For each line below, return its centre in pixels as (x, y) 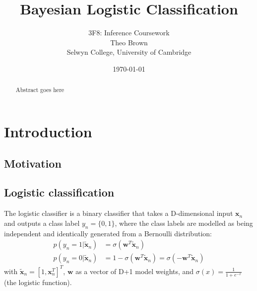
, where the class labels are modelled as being (184, 223)
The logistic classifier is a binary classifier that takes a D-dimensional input (119, 213)
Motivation (33, 163)
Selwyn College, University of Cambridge (129, 52)
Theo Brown (129, 42)
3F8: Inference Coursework (129, 33)
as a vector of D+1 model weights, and (135, 271)
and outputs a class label (42, 223)
